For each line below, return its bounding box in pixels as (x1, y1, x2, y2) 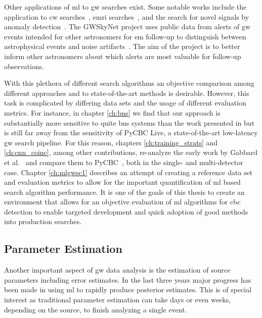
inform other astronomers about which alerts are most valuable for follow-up (4, 50, 241, 61)
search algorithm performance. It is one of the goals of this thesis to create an (4, 186, 245, 197)
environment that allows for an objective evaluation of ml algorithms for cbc (4, 196, 241, 207)
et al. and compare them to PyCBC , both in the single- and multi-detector (4, 156, 243, 167)
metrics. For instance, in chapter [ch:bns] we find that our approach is (4, 107, 221, 118)
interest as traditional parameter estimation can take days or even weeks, (4, 294, 231, 305)
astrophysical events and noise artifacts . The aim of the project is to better (4, 41, 240, 51)
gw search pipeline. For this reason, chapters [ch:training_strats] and (4, 137, 218, 147)
